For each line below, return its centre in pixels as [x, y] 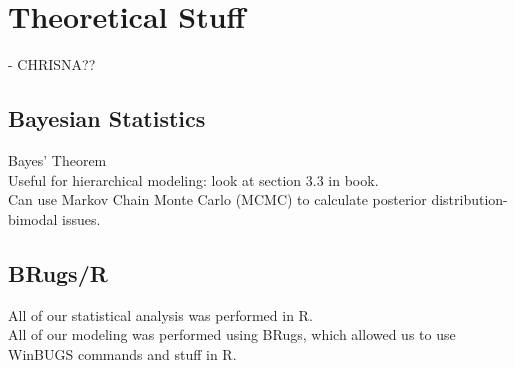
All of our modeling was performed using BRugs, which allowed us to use [232, 334]
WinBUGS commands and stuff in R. [122, 353]
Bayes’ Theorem [57, 159]
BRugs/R [58, 272]
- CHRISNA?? [52, 64]
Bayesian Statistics [107, 118]
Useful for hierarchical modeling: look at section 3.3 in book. [193, 179]
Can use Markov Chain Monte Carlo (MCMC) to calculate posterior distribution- [258, 199]
